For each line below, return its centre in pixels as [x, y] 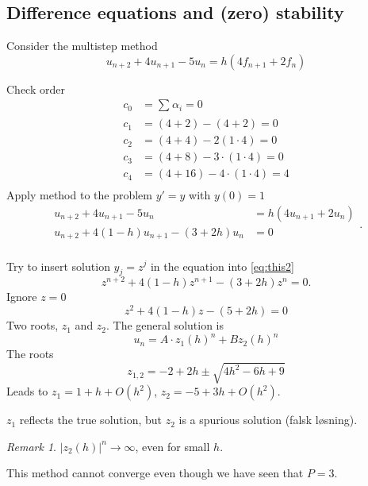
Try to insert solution [58, 266]
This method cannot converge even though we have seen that [155, 473]
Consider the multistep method [82, 46]
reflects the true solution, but [90, 420]
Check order [36, 89]
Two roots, [33, 325]
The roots [30, 354]
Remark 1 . [31, 446]
